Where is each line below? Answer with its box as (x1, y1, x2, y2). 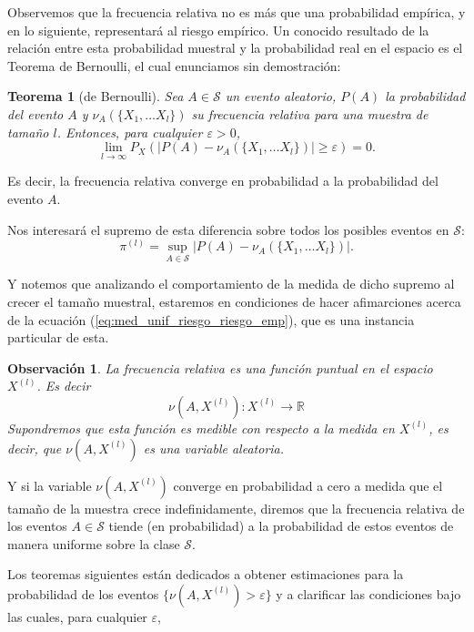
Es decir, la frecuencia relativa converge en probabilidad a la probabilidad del (7, 171, 439, 190)
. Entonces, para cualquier (56, 122, 203, 141)
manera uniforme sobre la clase (7, 534, 180, 553)
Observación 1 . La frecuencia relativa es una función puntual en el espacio (7, 358, 433, 377)
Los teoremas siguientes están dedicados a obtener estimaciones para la (7, 565, 404, 584)
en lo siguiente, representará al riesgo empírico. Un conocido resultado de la (7, 20, 429, 39)
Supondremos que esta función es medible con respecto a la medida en (7, 418, 395, 437)
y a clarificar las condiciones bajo (276, 584, 461, 603)
